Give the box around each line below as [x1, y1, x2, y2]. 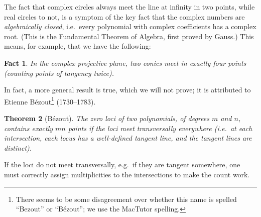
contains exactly [4, 123, 53, 133]
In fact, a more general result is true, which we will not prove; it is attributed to [4, 84, 251, 95]
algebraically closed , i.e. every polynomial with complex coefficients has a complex [4, 21, 256, 32]
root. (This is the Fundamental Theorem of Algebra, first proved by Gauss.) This [4, 31, 254, 41]
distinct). [4, 142, 32, 153]
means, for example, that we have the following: [4, 41, 151, 51]
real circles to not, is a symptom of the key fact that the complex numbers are [4, 11, 245, 22]
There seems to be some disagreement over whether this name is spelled [16, 193, 237, 204]
